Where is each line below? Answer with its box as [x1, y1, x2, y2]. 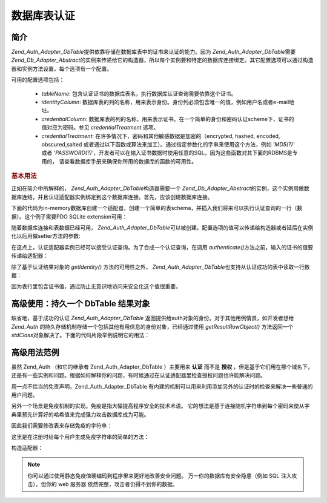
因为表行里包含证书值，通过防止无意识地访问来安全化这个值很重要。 [11, 283, 181, 290]
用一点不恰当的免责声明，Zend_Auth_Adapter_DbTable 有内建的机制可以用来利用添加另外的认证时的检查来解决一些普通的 [11, 383, 313, 390]
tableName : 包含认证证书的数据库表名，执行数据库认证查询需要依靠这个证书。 [41, 90, 237, 97]
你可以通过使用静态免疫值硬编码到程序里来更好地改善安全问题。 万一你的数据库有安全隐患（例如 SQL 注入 [27, 472, 292, 479]
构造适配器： [11, 444, 44, 452]
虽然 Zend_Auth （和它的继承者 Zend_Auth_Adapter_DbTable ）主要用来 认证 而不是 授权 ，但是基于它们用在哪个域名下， [11, 363, 313, 370]
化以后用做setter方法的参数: [11, 232, 81, 240]
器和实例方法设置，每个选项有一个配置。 [11, 65, 112, 72]
